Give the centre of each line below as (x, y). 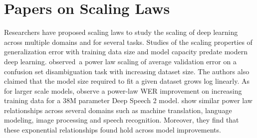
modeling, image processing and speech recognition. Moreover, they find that (122, 120)
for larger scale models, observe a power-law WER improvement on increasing (123, 90)
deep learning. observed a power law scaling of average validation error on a (120, 61)
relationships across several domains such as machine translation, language (118, 110)
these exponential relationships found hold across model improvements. (113, 130)
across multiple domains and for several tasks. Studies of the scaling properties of (128, 42)
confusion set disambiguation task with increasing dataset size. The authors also (127, 71)
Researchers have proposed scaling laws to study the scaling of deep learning (121, 32)
